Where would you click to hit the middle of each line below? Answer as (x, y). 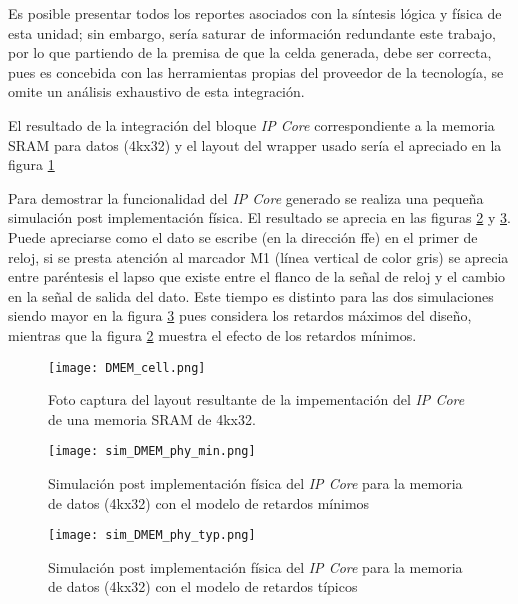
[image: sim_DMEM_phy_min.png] (152, 451)
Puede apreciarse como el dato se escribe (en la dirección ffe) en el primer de (243, 236)
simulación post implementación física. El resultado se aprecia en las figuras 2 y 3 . (259, 217)
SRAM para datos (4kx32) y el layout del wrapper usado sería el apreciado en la (255, 144)
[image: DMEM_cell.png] (127, 367)
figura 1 (31, 164)
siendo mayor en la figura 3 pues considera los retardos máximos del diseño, (240, 315)
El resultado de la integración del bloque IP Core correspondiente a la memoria (251, 124)
